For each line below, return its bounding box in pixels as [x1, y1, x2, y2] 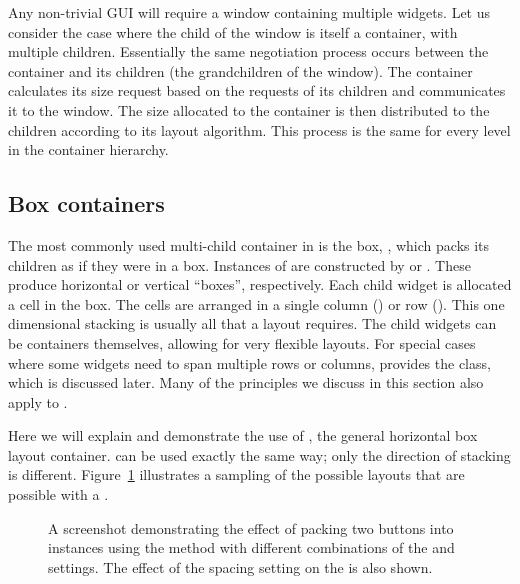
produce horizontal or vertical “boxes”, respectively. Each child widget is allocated [8, 274, 512, 295]
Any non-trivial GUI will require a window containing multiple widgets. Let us [8, 2, 491, 22]
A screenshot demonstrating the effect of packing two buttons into [48, 517, 454, 538]
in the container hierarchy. [8, 139, 169, 160]
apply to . [8, 391, 68, 412]
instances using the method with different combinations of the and [48, 537, 455, 558]
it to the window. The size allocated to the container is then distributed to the [8, 99, 490, 120]
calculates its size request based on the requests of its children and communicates [8, 80, 506, 101]
